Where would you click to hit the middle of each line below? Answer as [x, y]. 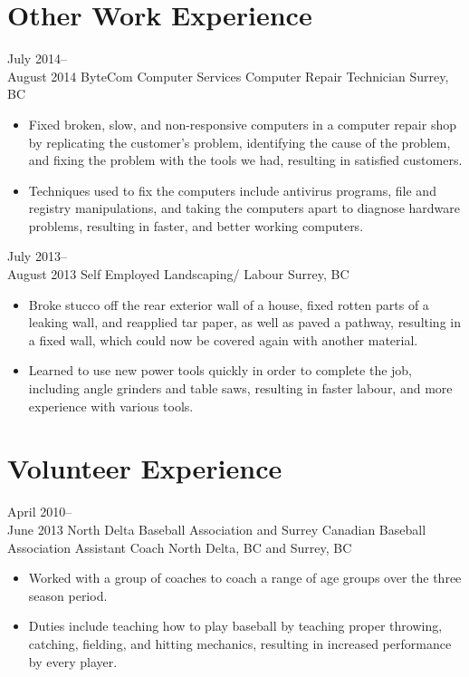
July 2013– [37, 256]
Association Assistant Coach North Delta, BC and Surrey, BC [180, 547]
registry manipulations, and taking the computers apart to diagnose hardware [244, 208]
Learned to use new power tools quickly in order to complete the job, [220, 370]
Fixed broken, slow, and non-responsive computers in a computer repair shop [242, 124]
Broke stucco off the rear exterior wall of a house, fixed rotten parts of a [229, 304]
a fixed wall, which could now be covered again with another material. [223, 339]
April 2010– [40, 512]
